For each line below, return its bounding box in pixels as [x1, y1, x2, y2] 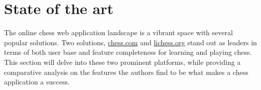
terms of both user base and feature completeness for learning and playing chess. [4, 47, 252, 57]
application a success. [4, 76, 70, 87]
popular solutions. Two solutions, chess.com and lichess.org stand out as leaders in [4, 37, 257, 47]
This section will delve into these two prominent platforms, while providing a [4, 56, 241, 67]
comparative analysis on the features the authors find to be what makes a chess [4, 66, 248, 77]
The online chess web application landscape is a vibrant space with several [4, 27, 233, 38]
